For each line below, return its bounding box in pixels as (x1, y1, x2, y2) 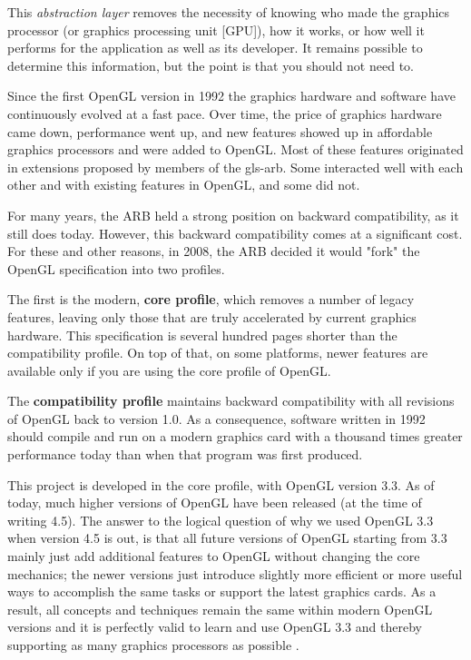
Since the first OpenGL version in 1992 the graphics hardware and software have (7, 86, 456, 105)
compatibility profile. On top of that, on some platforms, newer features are (7, 343, 428, 362)
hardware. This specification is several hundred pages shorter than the (7, 325, 397, 344)
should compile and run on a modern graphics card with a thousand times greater (7, 427, 463, 446)
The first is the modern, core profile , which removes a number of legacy (7, 290, 415, 309)
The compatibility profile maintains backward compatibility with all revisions (7, 391, 455, 410)
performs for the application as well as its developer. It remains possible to (7, 38, 423, 57)
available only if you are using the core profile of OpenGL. (7, 360, 331, 379)
